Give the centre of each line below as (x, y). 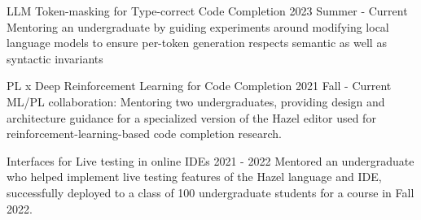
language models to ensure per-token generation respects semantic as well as (197, 43)
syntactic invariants (55, 58)
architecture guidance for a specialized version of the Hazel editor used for (191, 117)
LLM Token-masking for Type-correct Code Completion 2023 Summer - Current (207, 11)
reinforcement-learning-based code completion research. (144, 134)
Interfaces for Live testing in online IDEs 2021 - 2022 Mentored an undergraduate (210, 160)
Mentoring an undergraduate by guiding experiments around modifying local (198, 26)
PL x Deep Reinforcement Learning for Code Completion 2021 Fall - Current (199, 86)
